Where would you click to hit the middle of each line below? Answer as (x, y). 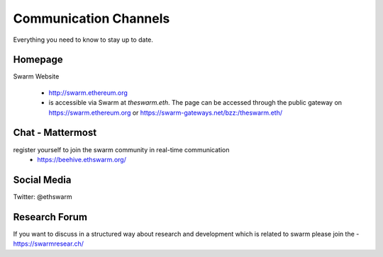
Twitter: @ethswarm (43, 196)
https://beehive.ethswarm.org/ (82, 159)
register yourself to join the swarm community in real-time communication (121, 149)
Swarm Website (36, 76)
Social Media (42, 179)
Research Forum (50, 217)
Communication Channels (91, 18)
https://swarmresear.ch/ (49, 244)
